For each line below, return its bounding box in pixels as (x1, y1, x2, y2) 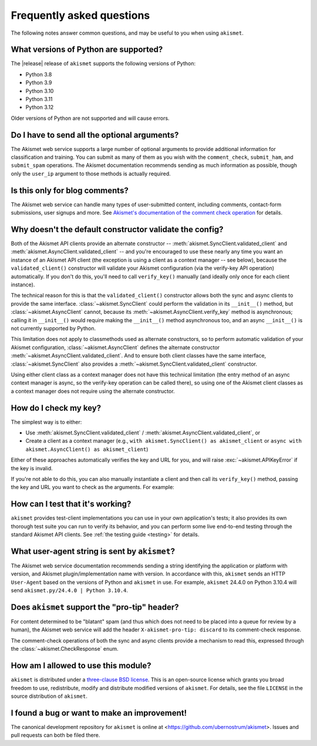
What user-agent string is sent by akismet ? (11, 546, 176, 556)
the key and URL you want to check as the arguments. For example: (11, 484, 174, 491)
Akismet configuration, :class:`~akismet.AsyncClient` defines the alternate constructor (11, 344, 220, 351)
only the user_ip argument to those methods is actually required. (11, 170, 171, 177)
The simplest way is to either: (11, 418, 82, 426)
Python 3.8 (25, 71, 52, 78)
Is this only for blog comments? (11, 185, 129, 195)
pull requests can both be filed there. (11, 732, 100, 739)
